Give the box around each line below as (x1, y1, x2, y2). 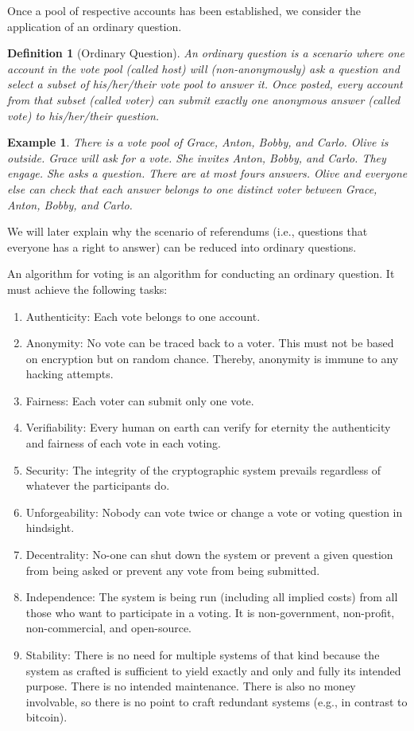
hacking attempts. (25, 365, 114, 382)
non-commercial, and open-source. (25, 620, 192, 636)
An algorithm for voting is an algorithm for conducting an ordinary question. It (7, 265, 395, 282)
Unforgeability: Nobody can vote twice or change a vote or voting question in (25, 503, 403, 520)
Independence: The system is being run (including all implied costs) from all (25, 588, 398, 605)
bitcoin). (25, 709, 68, 725)
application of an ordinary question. (7, 18, 182, 34)
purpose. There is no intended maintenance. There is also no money (25, 678, 356, 694)
